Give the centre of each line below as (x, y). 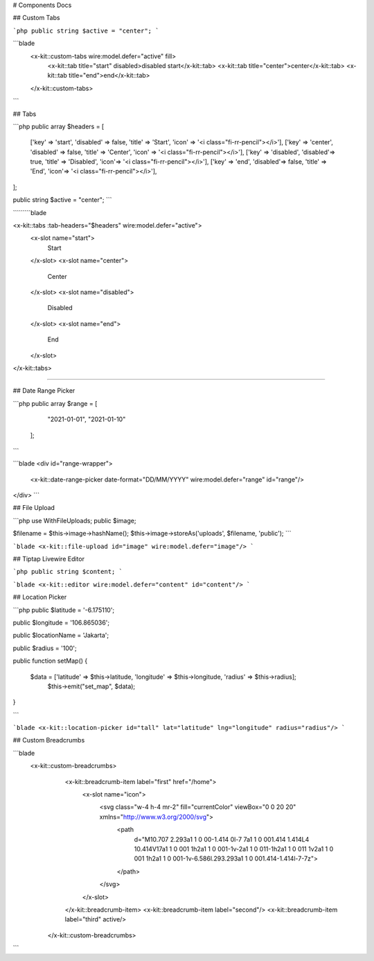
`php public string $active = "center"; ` (86, 31)
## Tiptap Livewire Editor (48, 559)
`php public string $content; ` (68, 572)
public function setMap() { (50, 661)
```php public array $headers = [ (59, 126)
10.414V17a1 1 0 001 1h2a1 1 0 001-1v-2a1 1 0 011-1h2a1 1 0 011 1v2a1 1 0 (234, 849)
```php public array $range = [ (55, 403)
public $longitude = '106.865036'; (61, 622)
